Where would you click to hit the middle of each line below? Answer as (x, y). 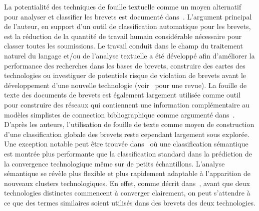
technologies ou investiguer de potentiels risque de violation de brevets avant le (125, 75)
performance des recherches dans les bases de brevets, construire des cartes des (125, 65)
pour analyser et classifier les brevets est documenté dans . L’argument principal (128, 16)
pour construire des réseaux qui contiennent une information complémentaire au (127, 104)
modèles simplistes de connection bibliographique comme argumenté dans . (119, 114)
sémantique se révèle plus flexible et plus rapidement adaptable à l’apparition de (127, 173)
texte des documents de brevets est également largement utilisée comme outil (122, 95)
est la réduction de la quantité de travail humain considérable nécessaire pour (123, 36)
